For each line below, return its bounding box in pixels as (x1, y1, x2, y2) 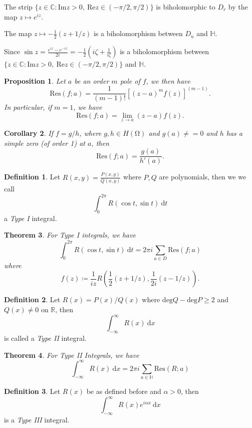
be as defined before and (86, 385, 161, 396)
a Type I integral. (4, 212, 57, 223)
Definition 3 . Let (4, 385, 61, 396)
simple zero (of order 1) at (4, 137, 85, 148)
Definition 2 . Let (4, 294, 61, 305)
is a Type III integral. (4, 414, 70, 424)
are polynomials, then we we (159, 171, 246, 182)
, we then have (146, 75, 190, 86)
